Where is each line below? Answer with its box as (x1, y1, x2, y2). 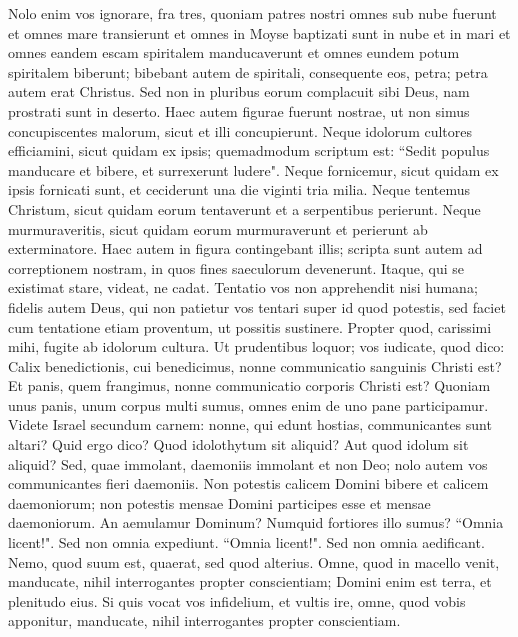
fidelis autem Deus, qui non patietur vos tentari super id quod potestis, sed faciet (8, 296, 506, 317)
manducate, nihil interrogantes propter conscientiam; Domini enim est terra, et (8, 571, 492, 592)
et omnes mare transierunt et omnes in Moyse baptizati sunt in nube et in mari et (8, 22, 511, 43)
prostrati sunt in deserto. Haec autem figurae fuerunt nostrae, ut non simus (8, 100, 470, 121)
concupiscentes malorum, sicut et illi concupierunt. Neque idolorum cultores (8, 120, 473, 141)
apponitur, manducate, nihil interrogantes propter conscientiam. (8, 610, 401, 631)
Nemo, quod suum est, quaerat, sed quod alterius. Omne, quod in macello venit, (8, 551, 500, 572)
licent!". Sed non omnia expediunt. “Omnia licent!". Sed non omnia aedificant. (8, 532, 485, 553)
